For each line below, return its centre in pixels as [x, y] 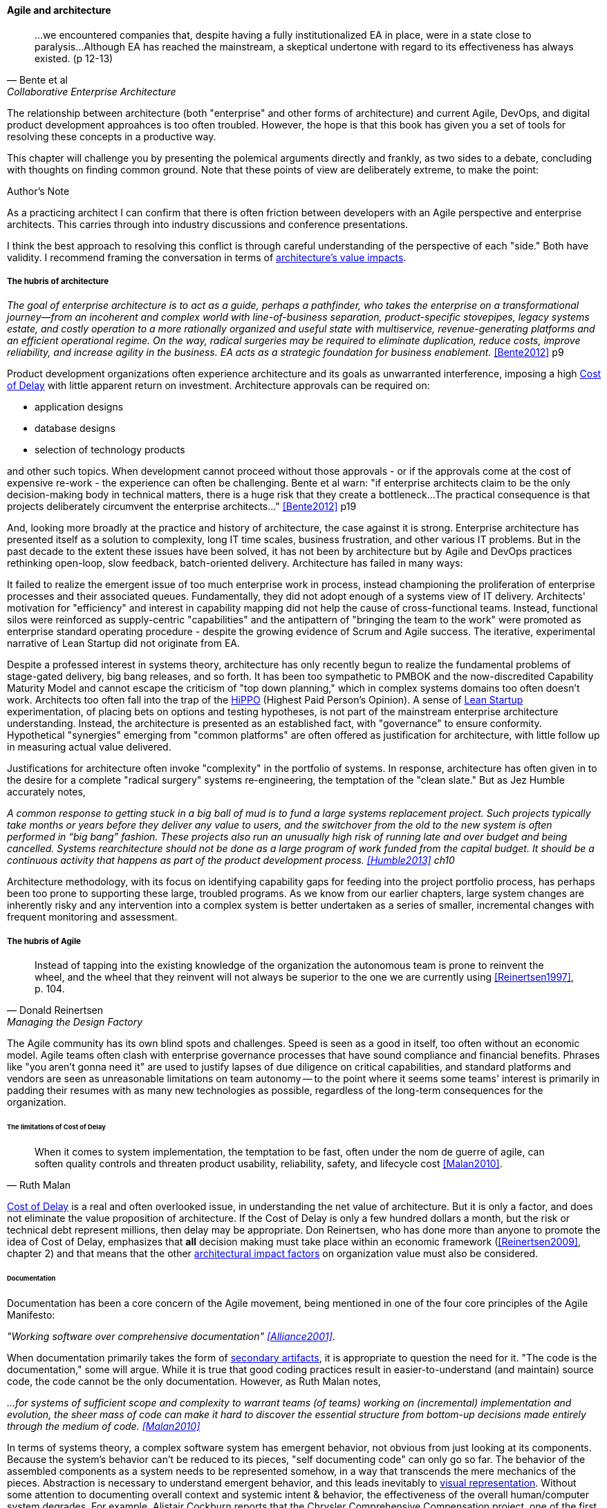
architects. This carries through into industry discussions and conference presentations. [208, 224]
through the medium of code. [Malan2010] [104, 1426]
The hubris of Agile [44, 941]
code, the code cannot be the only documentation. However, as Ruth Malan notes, [194, 1381]
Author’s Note [38, 191]
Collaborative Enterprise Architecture [92, 91]
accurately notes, [46, 792]
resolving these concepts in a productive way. [112, 136]
